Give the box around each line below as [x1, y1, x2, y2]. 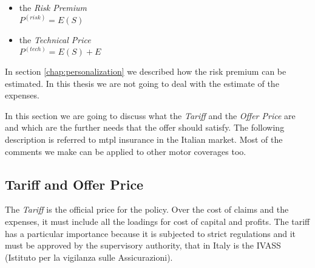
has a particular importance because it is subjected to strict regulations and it [5, 227, 296, 239]
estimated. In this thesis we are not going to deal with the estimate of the [5, 77, 279, 89]
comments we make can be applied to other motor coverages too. [5, 145, 246, 157]
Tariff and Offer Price [5, 174, 144, 193]
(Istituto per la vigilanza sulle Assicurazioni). [5, 250, 173, 263]
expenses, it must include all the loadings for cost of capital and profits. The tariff [5, 215, 310, 228]
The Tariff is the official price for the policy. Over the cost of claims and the [5, 203, 289, 216]
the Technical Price [19, 33, 91, 46]
